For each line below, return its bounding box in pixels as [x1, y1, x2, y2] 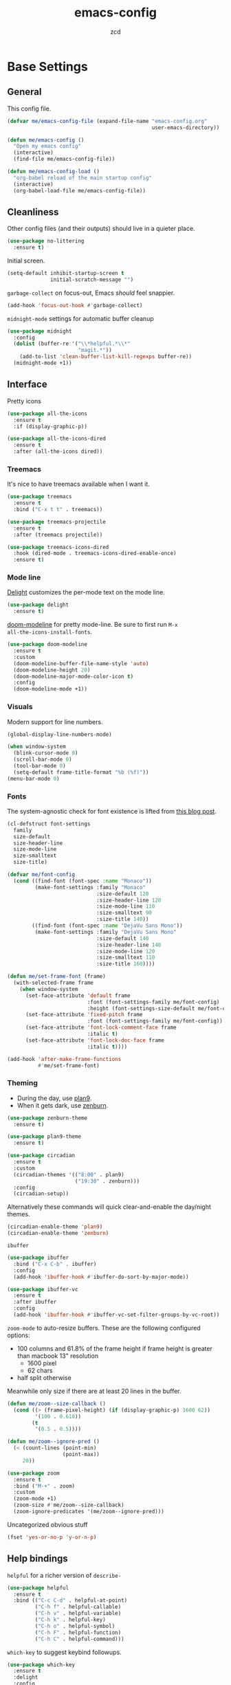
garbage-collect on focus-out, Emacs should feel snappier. [7, 289, 175, 297]
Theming [7, 1078, 38, 1088]
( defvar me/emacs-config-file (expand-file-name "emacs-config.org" [7, 118, 208, 124]
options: [7, 1331, 31, 1339]
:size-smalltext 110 [96, 954, 155, 961]
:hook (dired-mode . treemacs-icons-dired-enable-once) [13, 550, 177, 557]
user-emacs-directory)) [151, 124, 220, 131]
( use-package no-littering [7, 238, 85, 245]
